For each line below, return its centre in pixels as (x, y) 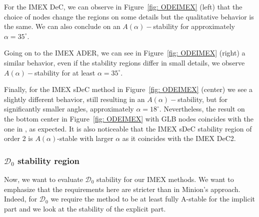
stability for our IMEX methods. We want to (165, 179)
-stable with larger (85, 138)
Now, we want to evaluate (43, 179)
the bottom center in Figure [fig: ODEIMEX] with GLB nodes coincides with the (129, 118)
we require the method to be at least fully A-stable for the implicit (153, 199)
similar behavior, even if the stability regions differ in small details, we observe (124, 62)
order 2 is (18, 138)
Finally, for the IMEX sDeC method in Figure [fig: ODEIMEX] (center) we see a (128, 89)
